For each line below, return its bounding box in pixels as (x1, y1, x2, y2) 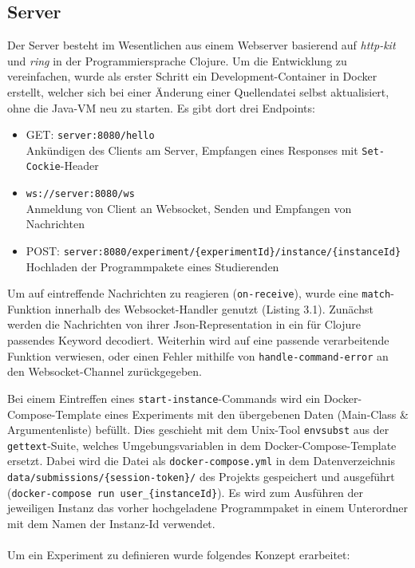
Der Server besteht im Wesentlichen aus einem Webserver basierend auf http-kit (7, 37, 396, 53)
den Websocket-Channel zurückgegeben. (7, 363, 202, 380)
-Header (60, 157, 99, 174)
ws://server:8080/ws (26, 188, 135, 200)
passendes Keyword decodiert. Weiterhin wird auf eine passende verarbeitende (7, 332, 389, 349)
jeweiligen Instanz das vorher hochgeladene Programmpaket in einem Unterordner (7, 499, 408, 516)
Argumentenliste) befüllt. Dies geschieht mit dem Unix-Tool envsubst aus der (7, 421, 389, 438)
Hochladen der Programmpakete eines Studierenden (26, 258, 279, 274)
